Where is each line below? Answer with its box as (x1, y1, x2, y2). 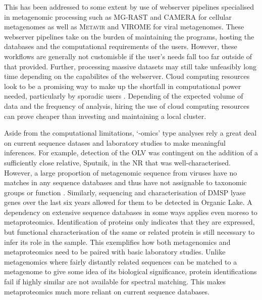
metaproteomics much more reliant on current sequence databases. (4, 286, 209, 296)
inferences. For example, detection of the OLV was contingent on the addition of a (4, 147, 258, 158)
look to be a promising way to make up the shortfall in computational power (4, 80, 241, 91)
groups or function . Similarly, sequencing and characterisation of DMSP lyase (4, 187, 246, 197)
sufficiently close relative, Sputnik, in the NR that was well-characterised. (4, 157, 231, 167)
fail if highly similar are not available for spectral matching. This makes (4, 276, 226, 287)
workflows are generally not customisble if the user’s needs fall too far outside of (4, 51, 252, 61)
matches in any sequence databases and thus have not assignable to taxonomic (4, 177, 247, 188)
